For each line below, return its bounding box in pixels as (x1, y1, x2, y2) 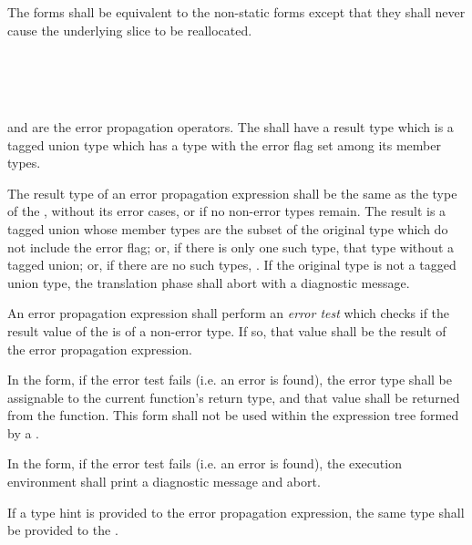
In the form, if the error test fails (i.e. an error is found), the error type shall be (7, 370, 452, 389)
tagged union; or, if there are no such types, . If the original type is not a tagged (7, 255, 457, 274)
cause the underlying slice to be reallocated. (7, 20, 252, 39)
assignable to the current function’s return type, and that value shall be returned (7, 387, 460, 406)
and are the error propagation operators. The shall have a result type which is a (7, 117, 454, 136)
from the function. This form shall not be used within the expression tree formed (7, 406, 459, 425)
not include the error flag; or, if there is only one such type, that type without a (7, 237, 454, 256)
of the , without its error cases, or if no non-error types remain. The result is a (7, 201, 446, 221)
